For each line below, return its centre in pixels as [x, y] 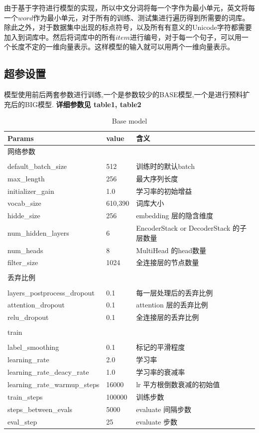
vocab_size [24, 203]
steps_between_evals [40, 409]
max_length [26, 178]
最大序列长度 [157, 178]
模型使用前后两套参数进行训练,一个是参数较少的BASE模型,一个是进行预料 [124, 94]
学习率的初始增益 [164, 191]
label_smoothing [33, 347]
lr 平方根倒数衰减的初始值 [178, 384]
